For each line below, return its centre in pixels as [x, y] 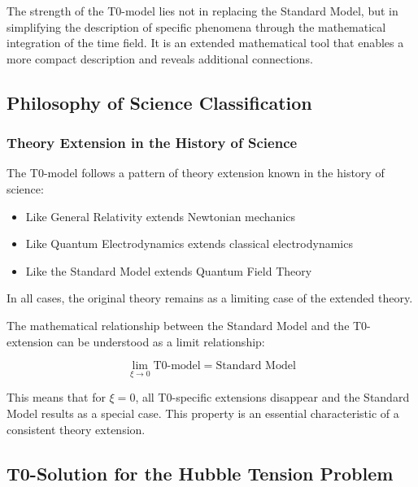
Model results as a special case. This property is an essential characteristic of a [203, 413]
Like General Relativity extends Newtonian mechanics [161, 216]
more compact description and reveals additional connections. [160, 58]
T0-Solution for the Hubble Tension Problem [200, 473]
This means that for [56, 397]
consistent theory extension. [76, 429]
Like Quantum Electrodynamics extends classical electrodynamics [189, 243]
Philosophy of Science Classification [159, 102]
